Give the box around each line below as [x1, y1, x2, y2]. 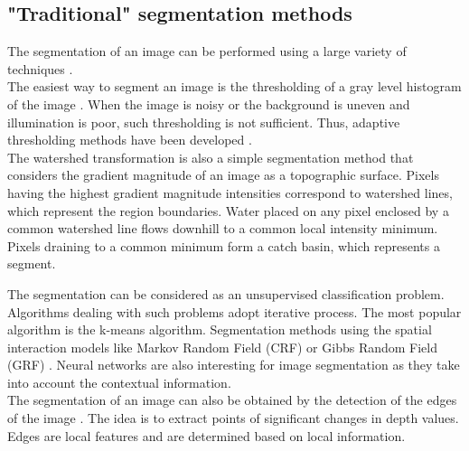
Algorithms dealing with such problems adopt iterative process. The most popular [7, 302, 462, 321]
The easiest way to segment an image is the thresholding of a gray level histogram [7, 77, 462, 96]
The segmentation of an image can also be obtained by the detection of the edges [7, 390, 457, 409]
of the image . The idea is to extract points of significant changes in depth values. [7, 409, 459, 428]
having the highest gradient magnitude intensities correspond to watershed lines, [7, 183, 453, 202]
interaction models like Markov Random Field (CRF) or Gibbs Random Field [7, 337, 438, 356]
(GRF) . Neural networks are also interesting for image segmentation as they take [7, 355, 460, 374]
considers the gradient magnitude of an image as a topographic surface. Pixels [7, 165, 439, 184]
